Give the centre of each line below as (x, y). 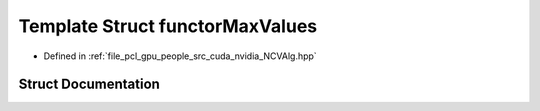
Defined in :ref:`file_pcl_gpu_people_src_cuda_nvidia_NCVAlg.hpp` (180, 56)
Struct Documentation (89, 84)
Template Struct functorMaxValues (168, 26)
